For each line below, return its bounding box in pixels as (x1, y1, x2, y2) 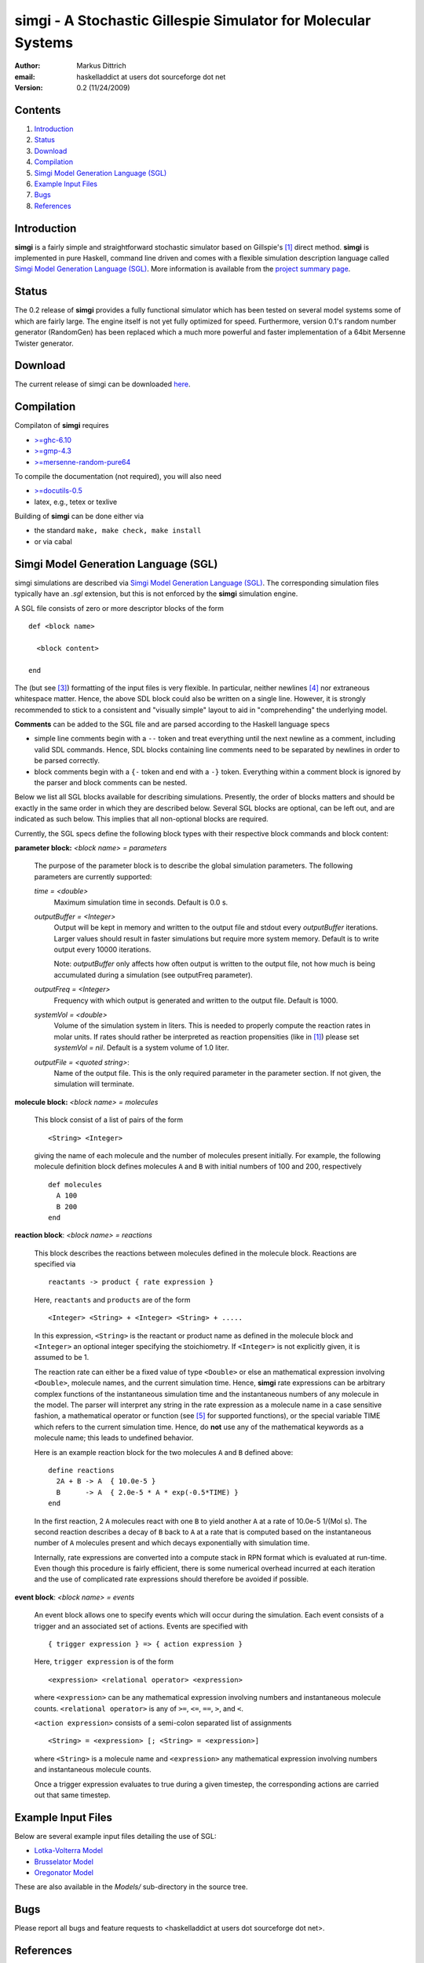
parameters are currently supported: (34, 872, 152, 881)
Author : (14, 61, 41, 71)
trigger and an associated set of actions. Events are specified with (34, 1621, 249, 1631)
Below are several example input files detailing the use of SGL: (14, 1831, 217, 1841)
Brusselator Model (34, 1857, 94, 1866)
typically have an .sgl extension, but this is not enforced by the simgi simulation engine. (14, 589, 298, 598)
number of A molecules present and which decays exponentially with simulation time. (34, 1538, 310, 1548)
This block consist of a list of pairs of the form (34, 1115, 184, 1124)
